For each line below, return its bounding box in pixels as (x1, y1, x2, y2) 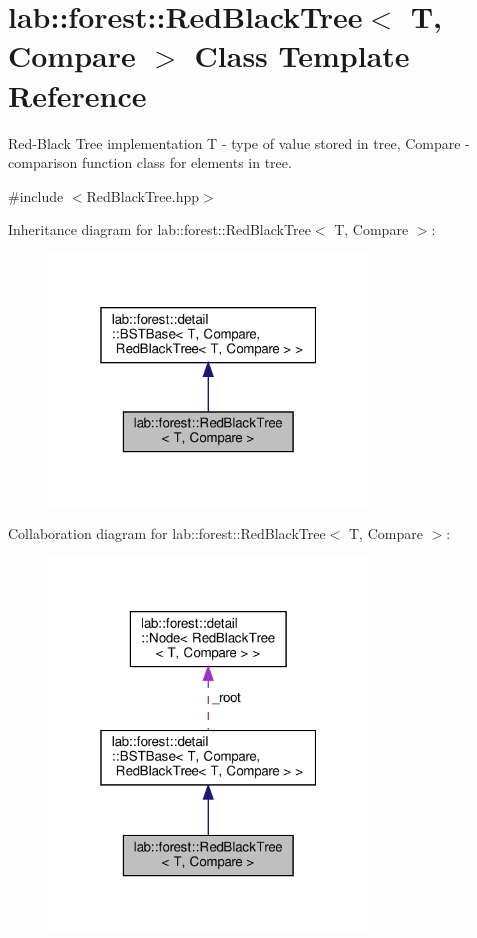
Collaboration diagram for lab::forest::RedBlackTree (8, 523, 326, 544)
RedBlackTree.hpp (86, 185, 199, 206)
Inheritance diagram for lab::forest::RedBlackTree (8, 219, 311, 240)
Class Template (194, 35, 410, 76)
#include (8, 185, 64, 206)
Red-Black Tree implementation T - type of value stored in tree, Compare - (8, 132, 470, 153)
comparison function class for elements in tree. (8, 152, 292, 173)
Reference (8, 74, 147, 115)
